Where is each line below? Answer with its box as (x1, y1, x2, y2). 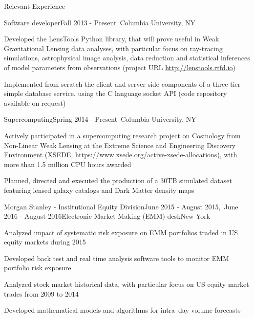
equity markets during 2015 (4, 237, 86, 247)
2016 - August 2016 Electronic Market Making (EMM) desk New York (4, 211, 211, 221)
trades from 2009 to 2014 (4, 288, 79, 299)
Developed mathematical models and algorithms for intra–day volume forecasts (4, 305, 241, 315)
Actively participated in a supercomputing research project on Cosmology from (4, 130, 241, 140)
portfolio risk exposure (4, 262, 71, 273)
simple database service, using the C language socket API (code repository (4, 88, 227, 98)
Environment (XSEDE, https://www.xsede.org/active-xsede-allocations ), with (4, 150, 237, 160)
